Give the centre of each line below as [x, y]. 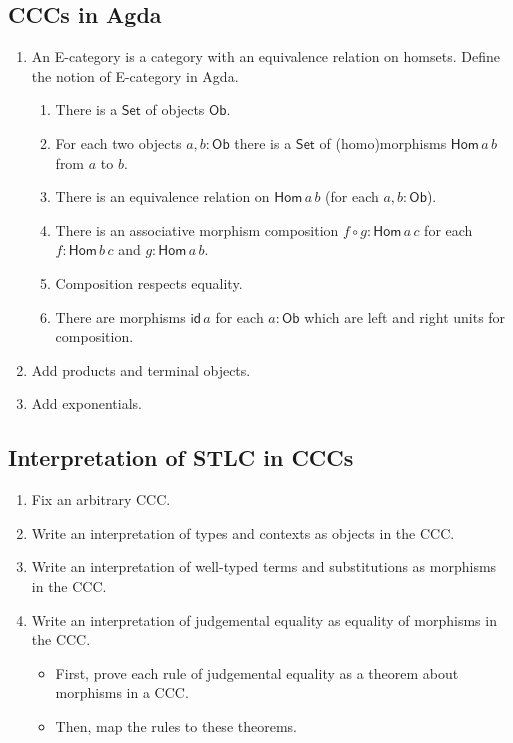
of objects [175, 109]
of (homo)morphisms [383, 142]
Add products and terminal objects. [141, 369]
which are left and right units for [405, 316]
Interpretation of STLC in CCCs [181, 457]
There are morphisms [120, 316]
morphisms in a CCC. [122, 692]
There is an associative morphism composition [197, 229]
